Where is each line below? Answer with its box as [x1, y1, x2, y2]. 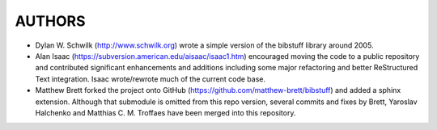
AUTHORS [15, 12, 86, 30]
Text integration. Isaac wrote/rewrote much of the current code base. [35, 73, 266, 84]
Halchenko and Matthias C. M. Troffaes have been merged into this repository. [35, 107, 296, 117]
